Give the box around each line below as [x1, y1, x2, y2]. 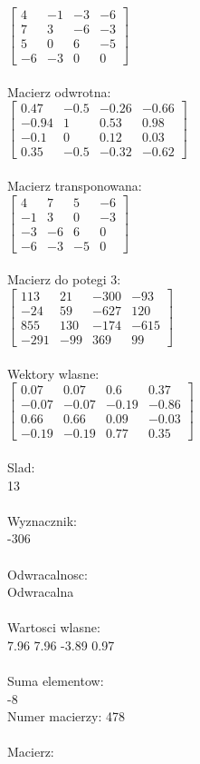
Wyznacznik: [7, 511, 78, 530]
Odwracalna [7, 582, 74, 601]
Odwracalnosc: [7, 564, 88, 583]
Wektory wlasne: [7, 363, 100, 382]
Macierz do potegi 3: [7, 270, 121, 289]
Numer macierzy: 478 [7, 707, 125, 726]
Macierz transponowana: [7, 176, 142, 195]
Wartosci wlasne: [7, 618, 100, 637]
